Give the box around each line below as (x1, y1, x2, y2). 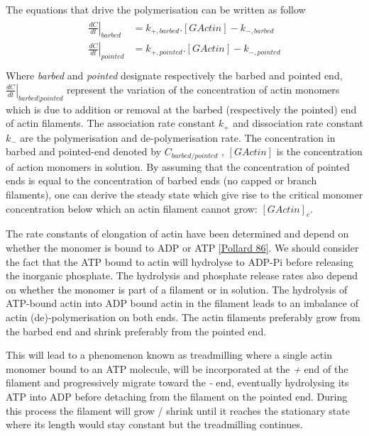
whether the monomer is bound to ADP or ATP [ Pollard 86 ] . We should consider (6, 240, 359, 255)
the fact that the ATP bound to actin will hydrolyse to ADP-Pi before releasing (6, 254, 353, 269)
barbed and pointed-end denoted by (6, 144, 162, 159)
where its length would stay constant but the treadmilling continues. (6, 417, 303, 432)
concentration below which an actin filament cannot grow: (6, 201, 258, 216)
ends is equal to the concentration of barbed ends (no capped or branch (6, 173, 317, 188)
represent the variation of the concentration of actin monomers (67, 82, 340, 96)
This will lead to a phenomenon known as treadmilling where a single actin (6, 347, 332, 362)
